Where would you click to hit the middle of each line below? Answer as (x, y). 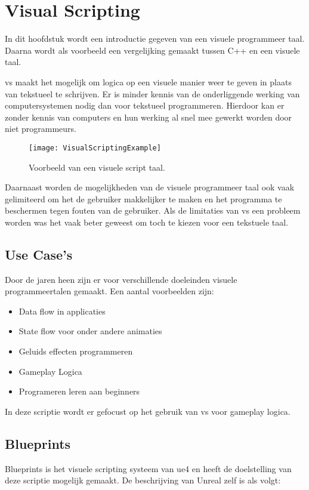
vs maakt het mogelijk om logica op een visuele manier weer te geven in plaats (148, 81)
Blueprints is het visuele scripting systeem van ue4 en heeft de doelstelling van (148, 468)
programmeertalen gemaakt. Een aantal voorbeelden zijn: (109, 291)
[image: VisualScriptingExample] (95, 148)
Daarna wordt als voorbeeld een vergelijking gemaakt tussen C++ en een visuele (152, 50)
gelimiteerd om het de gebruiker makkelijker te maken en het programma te (143, 198)
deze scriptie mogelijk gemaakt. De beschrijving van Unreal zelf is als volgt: (143, 480)
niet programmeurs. (41, 129)
